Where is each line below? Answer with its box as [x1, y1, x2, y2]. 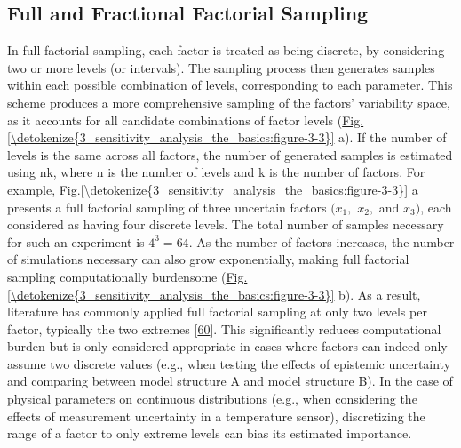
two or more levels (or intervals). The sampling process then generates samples [7, 58, 435, 76]
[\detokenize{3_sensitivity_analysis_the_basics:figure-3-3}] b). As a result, [7, 284, 421, 303]
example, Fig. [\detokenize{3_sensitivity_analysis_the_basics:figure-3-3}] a [7, 180, 418, 198]
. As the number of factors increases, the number [188, 232, 455, 251]
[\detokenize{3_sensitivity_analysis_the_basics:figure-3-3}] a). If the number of [7, 128, 447, 147]
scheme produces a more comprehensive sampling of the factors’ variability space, [7, 92, 450, 111]
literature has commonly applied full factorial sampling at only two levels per [7, 302, 427, 321]
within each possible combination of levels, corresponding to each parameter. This [7, 76, 453, 94]
